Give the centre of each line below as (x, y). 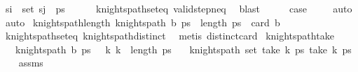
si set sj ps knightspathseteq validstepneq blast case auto (179, 8)
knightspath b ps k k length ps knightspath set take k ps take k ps (183, 49)
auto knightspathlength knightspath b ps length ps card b (143, 22)
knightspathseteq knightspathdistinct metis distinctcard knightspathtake (170, 36)
